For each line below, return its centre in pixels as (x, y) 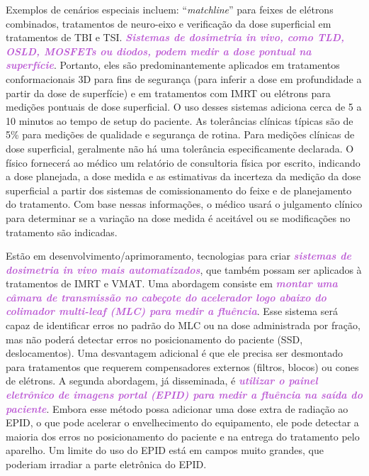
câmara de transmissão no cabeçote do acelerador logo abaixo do (166, 297)
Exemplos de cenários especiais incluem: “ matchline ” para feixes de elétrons (170, 9)
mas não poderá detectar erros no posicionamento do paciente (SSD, (154, 339)
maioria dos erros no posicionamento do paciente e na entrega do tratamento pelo (183, 436)
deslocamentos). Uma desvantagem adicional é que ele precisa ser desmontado (175, 353)
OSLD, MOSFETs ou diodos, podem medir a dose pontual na (159, 51)
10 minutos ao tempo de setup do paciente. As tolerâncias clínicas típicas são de (180, 120)
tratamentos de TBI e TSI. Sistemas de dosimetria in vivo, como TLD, (175, 37)
